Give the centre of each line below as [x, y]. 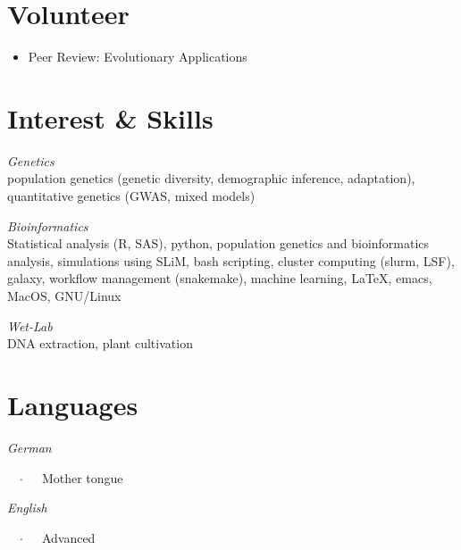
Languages [73, 404]
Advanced [68, 537]
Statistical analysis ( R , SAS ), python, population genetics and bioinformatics [218, 243]
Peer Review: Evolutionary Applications [138, 57]
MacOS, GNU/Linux [64, 296]
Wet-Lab [30, 325]
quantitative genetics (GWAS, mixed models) [131, 196]
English [27, 508]
